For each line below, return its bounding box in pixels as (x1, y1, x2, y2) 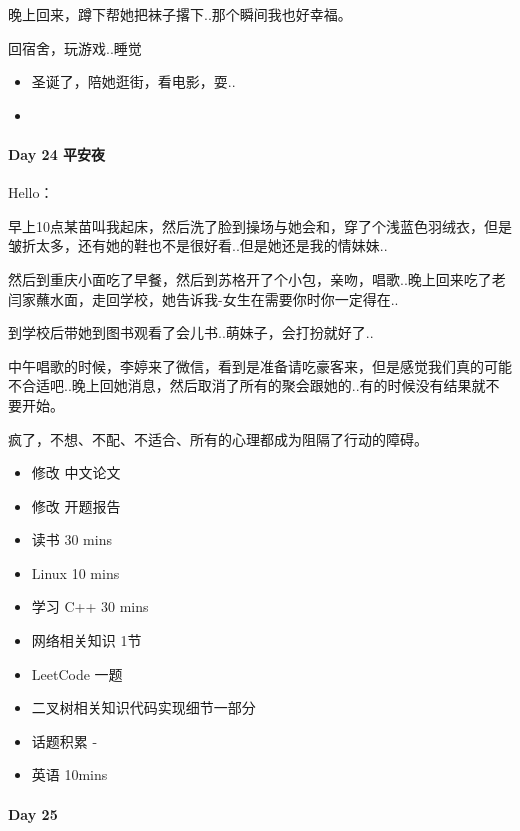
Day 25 (8, 803, 58, 824)
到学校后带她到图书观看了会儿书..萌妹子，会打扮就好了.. (8, 322, 374, 343)
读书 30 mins (31, 529, 112, 550)
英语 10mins (31, 764, 108, 785)
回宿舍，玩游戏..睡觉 (8, 37, 142, 58)
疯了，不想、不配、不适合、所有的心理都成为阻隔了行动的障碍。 (8, 428, 428, 449)
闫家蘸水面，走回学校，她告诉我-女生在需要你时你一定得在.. (8, 288, 399, 309)
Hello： (8, 182, 54, 203)
